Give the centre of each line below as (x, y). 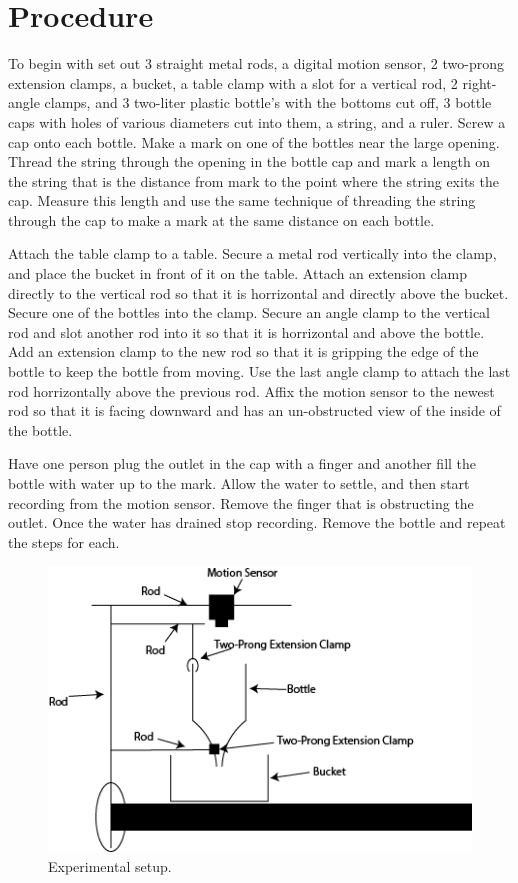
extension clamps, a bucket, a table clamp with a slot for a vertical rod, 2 (233, 82)
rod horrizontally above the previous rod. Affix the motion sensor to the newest (251, 390)
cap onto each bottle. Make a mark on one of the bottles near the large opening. (254, 141)
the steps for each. (64, 541)
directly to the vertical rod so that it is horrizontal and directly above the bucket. (258, 292)
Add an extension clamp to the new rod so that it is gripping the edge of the (243, 351)
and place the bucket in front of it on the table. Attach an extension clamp (238, 273)
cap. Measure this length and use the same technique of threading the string (242, 200)
